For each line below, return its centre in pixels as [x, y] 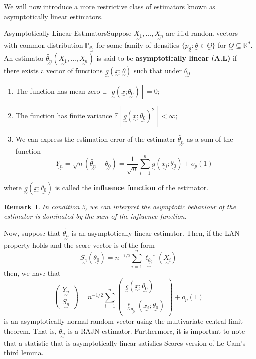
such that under [158, 71]
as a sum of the [210, 139]
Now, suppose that [32, 233]
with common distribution [43, 44]
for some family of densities [138, 44]
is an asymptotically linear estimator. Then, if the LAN [155, 233]
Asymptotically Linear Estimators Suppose [68, 33]
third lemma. [24, 352]
